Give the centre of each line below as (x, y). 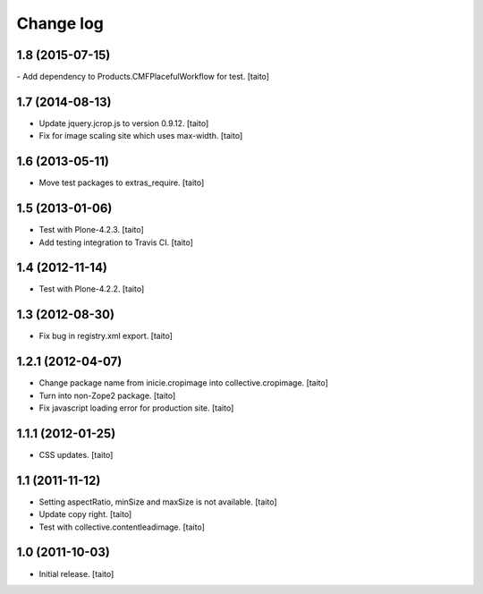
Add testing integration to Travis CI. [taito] (116, 242)
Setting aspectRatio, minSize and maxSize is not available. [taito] (158, 502)
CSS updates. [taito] (76, 454)
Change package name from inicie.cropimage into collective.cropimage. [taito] (183, 383)
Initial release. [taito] (76, 573)
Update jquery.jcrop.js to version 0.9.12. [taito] (124, 123)
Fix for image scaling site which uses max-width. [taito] (141, 136)
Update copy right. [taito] (85, 514)
